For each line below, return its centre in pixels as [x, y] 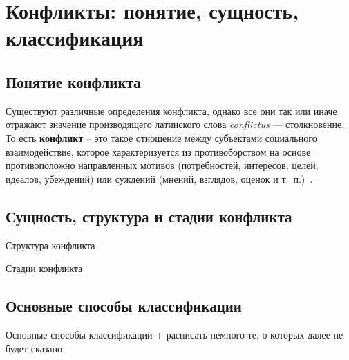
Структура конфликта [50, 245]
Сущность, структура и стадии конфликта [149, 216]
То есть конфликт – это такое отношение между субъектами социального [161, 137]
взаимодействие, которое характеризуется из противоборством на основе [158, 151]
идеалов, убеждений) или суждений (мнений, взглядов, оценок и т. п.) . [159, 178]
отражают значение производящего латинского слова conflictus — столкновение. [175, 124]
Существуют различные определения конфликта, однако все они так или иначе [171, 110]
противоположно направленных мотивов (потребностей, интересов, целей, [162, 165]
